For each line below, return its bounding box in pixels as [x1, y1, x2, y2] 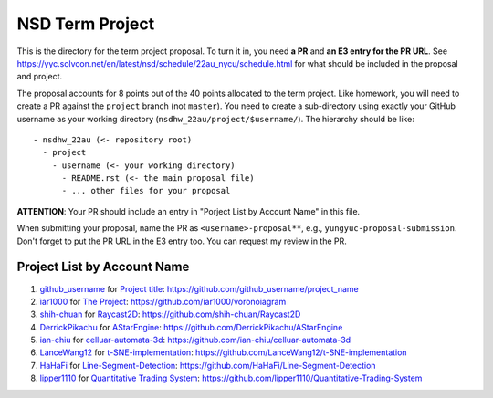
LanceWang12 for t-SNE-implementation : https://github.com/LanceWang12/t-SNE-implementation [39, 347, 407, 358]
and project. [16, 71, 63, 82]
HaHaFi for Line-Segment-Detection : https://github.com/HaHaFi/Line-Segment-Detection [39, 360, 376, 371]
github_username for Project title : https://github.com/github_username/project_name [39, 283, 360, 294]
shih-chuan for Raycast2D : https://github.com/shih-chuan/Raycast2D [39, 309, 301, 319]
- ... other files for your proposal [61, 185, 231, 196]
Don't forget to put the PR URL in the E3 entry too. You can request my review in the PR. [16, 236, 347, 246]
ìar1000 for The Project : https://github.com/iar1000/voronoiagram [39, 296, 287, 307]
